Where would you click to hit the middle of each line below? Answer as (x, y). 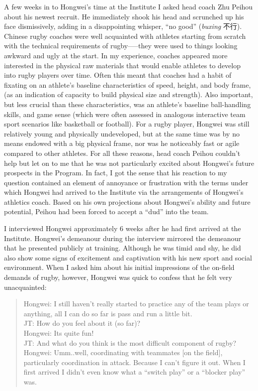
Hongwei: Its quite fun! (59, 333)
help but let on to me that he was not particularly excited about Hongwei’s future (129, 163)
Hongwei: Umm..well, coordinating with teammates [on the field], (123, 352)
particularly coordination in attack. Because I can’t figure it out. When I (134, 362)
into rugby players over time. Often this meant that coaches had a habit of (118, 75)
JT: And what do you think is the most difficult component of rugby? (130, 342)
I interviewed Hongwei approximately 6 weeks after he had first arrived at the (123, 228)
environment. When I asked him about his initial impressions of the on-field (119, 267)
